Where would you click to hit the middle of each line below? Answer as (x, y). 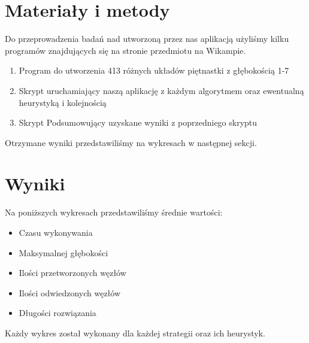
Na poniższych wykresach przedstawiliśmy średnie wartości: (114, 212)
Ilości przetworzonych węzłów (72, 273)
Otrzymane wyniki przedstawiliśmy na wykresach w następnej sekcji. (131, 142)
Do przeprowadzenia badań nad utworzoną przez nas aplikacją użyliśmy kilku (147, 39)
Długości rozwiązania (57, 313)
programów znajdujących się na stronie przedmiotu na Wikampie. (125, 50)
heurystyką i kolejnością (63, 102)
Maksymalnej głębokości (63, 252)
